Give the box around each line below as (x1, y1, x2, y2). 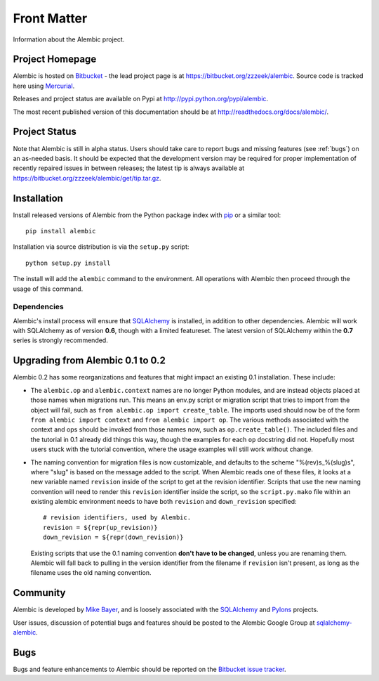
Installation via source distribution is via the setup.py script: (13, 242, 189, 251)
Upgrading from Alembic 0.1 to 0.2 (13, 355, 166, 367)
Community (13, 587, 66, 599)
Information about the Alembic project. (13, 35, 125, 44)
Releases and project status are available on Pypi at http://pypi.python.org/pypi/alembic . (13, 95, 269, 103)
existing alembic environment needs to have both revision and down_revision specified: (30, 498, 298, 506)
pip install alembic (25, 227, 96, 235)
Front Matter (13, 11, 88, 26)
